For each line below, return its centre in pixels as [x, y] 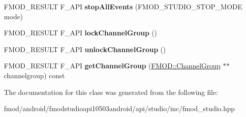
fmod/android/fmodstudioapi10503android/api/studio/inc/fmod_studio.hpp [120, 108]
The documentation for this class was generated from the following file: [111, 92]
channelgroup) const [34, 75]
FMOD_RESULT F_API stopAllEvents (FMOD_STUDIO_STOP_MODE [123, 6]
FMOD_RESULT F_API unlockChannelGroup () [85, 49]
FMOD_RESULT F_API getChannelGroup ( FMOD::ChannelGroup [112, 66]
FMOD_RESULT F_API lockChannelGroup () [81, 33]
